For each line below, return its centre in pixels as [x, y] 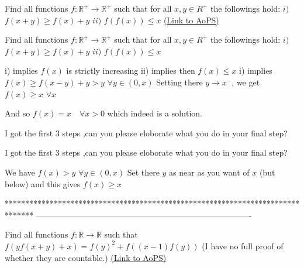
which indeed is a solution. [155, 113]
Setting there [179, 82]
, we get [246, 82]
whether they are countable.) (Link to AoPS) [86, 257]
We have [20, 172]
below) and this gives [43, 183]
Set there [143, 172]
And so [18, 113]
